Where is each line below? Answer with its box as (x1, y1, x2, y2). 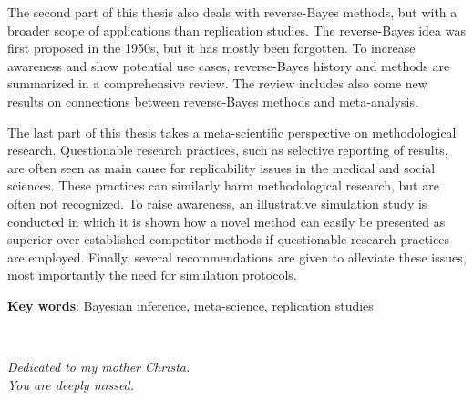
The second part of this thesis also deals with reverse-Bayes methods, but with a (7, 3, 458, 21)
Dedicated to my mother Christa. (7, 357, 190, 376)
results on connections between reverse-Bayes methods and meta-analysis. (7, 91, 418, 110)
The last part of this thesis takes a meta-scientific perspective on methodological (7, 122, 457, 141)
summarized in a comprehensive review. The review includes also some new (7, 74, 427, 93)
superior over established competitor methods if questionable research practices (7, 230, 449, 249)
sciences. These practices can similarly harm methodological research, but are (7, 176, 439, 195)
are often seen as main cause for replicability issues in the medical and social (7, 158, 436, 177)
